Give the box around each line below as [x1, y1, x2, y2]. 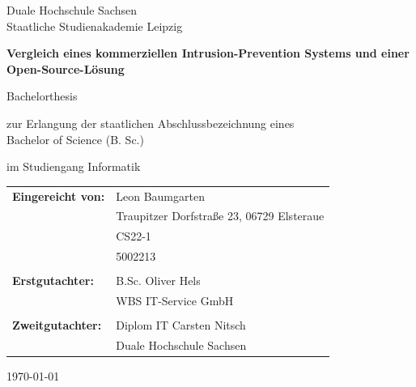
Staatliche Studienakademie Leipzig [6, 17, 183, 34]
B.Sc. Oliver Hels [116, 272, 201, 289]
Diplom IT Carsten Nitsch [116, 317, 246, 334]
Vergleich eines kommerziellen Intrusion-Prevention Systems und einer [6, 45, 410, 62]
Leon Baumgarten [116, 187, 205, 204]
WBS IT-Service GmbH [116, 291, 234, 308]
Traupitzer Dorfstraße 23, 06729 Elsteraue [116, 207, 325, 224]
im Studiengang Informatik [6, 158, 141, 175]
